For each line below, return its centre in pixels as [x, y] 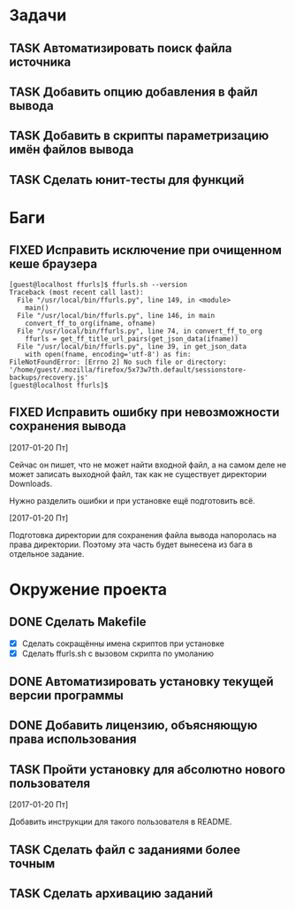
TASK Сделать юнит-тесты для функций [127, 179]
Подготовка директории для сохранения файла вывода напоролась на [143, 535]
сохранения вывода [68, 426]
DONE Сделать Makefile [78, 622]
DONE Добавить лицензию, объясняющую [133, 725]
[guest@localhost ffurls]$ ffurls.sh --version [98, 284]
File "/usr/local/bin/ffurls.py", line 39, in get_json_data [132, 346]
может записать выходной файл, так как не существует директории [138, 474]
